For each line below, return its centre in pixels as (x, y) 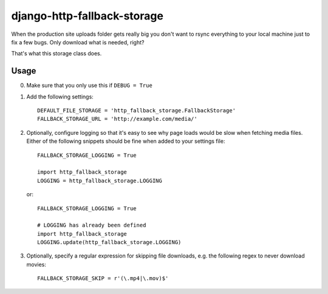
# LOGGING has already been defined (92, 225)
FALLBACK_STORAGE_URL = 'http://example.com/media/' (117, 119)
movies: (36, 264)
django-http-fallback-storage (87, 16)
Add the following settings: (60, 97)
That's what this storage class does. (56, 53)
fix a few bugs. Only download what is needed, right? (78, 42)
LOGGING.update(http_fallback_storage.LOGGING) (109, 242)
